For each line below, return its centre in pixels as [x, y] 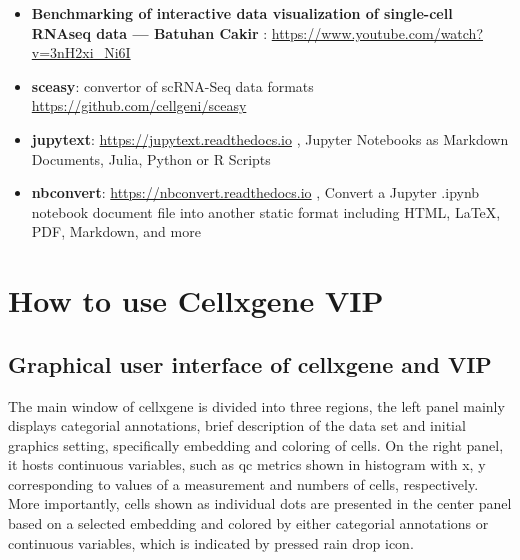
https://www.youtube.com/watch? [377, 32]
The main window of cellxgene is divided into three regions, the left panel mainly [256, 405]
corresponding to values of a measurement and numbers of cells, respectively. [243, 483]
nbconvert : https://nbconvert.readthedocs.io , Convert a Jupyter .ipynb [255, 192]
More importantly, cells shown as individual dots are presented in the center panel [260, 503]
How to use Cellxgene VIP [196, 300]
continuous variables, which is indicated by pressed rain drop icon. [211, 542]
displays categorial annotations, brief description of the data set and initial [237, 425]
